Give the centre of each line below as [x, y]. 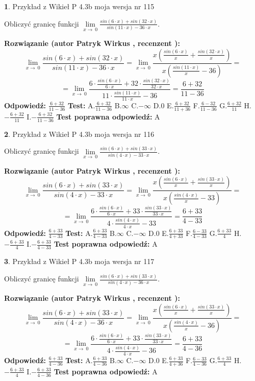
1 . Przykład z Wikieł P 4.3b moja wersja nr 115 [79, 6]
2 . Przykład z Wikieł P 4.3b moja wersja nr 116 [79, 134]
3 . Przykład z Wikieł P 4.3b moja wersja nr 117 [79, 261]
